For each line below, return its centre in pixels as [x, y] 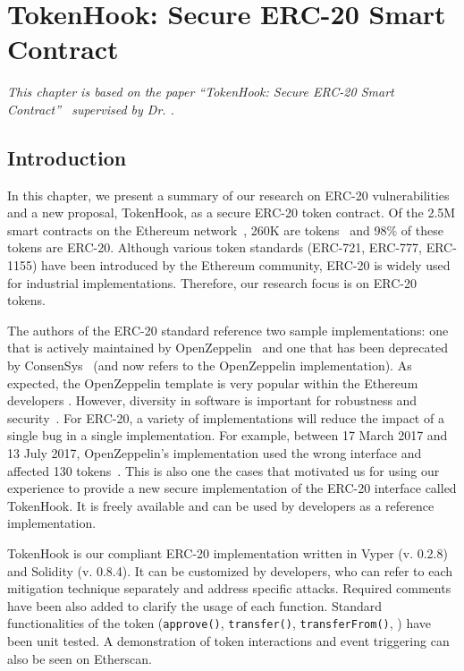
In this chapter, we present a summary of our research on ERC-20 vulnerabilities [228, 195]
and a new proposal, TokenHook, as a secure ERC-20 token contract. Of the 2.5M [232, 212]
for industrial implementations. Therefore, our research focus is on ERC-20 [212, 282]
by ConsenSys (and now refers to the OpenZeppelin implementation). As [210, 365]
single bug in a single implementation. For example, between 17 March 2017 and [228, 435]
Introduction [67, 157]
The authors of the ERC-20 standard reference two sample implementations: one [228, 330]
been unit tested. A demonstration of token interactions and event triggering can [228, 641]
